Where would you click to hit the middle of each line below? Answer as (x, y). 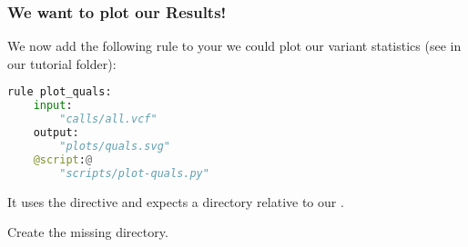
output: (56, 133)
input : (53, 106)
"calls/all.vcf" (108, 119)
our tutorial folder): (62, 63)
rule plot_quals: (60, 92)
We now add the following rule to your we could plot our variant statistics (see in (234, 46)
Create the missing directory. (88, 232)
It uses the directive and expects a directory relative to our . (176, 201)
